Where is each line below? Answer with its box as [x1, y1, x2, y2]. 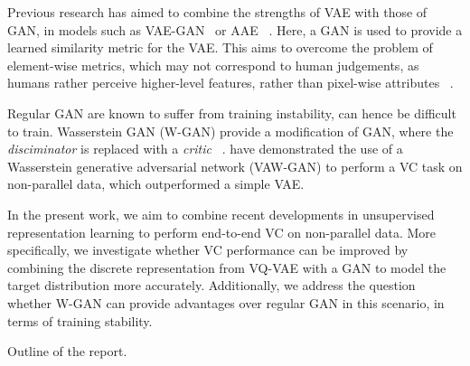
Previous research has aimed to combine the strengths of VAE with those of [7, 3, 428, 21]
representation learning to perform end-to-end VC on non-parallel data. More [7, 222, 437, 241]
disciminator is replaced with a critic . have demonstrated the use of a [7, 139, 403, 158]
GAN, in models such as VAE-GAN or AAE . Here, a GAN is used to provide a [7, 20, 463, 39]
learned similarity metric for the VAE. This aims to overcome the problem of [7, 38, 433, 57]
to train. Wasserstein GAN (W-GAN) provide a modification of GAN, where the [7, 121, 454, 140]
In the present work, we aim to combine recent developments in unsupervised [7, 204, 435, 223]
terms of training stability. [7, 311, 153, 330]
